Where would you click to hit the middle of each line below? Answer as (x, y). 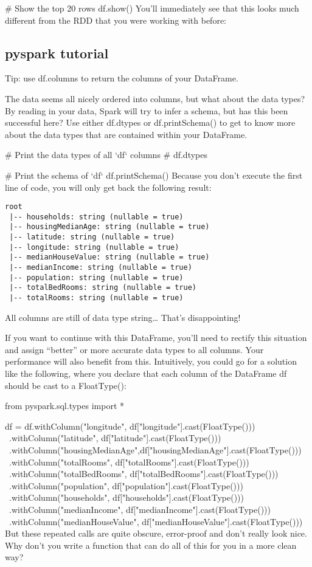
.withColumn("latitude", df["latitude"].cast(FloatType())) (115, 438)
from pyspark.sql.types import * (64, 406)
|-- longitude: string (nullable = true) (94, 247)
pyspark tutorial (57, 53)
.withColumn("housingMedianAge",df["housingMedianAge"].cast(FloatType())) (155, 450)
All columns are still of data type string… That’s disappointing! (123, 317)
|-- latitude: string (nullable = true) (92, 237)
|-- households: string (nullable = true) (96, 217)
